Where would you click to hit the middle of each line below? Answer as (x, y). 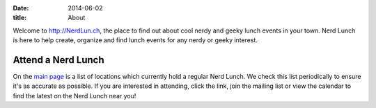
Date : (21, 8)
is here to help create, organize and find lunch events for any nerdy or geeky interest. (135, 40)
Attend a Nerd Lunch (58, 60)
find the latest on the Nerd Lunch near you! (75, 96)
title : (20, 18)
